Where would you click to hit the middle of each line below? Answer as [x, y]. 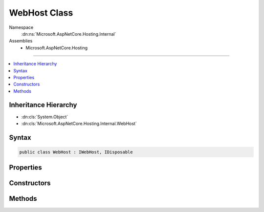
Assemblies [21, 41]
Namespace [21, 27]
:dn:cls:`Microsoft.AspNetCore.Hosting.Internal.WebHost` [79, 123]
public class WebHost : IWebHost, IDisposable [76, 152]
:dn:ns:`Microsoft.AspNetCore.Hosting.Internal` [69, 34]
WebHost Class [41, 13]
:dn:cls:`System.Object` [45, 117]
